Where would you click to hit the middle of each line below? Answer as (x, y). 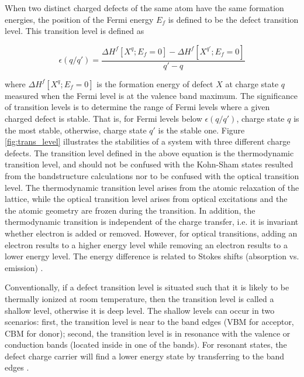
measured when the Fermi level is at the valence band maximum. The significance (151, 95)
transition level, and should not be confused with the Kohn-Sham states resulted (149, 164)
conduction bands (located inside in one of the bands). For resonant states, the (146, 345)
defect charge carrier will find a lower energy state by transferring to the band (145, 356)
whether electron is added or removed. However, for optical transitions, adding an (151, 233)
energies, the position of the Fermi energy (79, 19)
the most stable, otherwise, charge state (76, 130)
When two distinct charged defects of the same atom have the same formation (144, 8)
